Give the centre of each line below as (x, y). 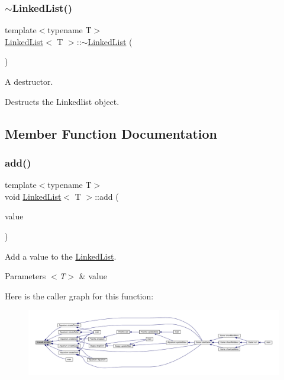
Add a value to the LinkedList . (61, 256)
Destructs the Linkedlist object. (62, 101)
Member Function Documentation (111, 133)
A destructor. (29, 81)
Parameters (25, 276)
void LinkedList (33, 196)
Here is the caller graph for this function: (79, 296)
